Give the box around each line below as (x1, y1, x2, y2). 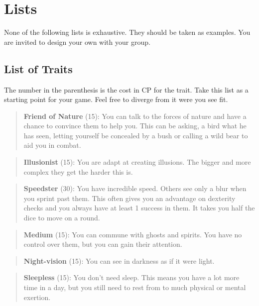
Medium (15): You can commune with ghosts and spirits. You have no (23, 229, 242, 239)
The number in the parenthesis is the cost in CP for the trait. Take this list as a (4, 84, 249, 95)
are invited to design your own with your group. (4, 36, 150, 47)
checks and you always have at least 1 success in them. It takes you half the (23, 203, 255, 213)
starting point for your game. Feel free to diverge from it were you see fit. (4, 94, 228, 104)
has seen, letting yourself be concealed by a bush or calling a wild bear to (23, 130, 248, 140)
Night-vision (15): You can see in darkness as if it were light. (23, 255, 215, 266)
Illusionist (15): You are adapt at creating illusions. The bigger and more (23, 157, 251, 167)
